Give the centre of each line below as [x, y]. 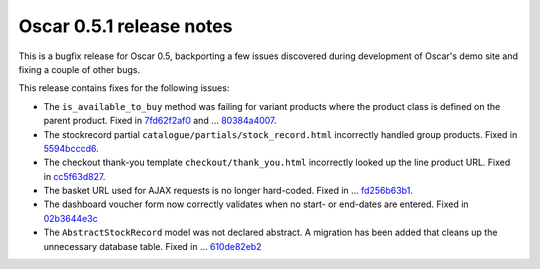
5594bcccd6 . [71, 148]
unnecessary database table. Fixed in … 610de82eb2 [152, 246]
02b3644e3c [71, 218]
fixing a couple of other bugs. [79, 69]
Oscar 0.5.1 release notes [125, 26]
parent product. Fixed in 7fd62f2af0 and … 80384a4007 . [160, 121]
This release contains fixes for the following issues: [124, 88]
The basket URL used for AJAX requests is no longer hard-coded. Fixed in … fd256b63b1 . [228, 191]
